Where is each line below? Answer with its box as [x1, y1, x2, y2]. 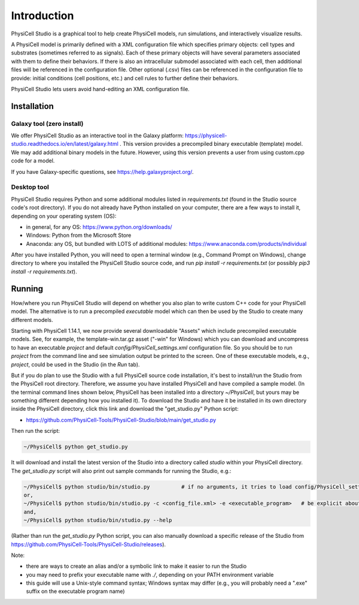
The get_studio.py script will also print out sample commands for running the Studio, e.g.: [11, 467, 232, 474]
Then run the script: [11, 428, 60, 435]
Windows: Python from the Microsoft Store [26, 231, 132, 239]
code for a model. [11, 157, 55, 164]
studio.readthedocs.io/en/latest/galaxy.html [11, 140, 119, 148]
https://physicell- [184, 132, 227, 139]
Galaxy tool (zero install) [11, 119, 84, 128]
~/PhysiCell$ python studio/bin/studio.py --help [23, 517, 172, 524]
